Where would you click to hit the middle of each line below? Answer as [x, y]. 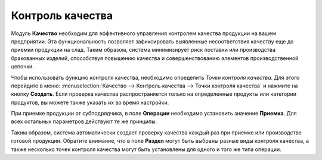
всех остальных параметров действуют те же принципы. [84, 121]
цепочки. [22, 67]
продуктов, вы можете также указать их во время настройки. [90, 102]
